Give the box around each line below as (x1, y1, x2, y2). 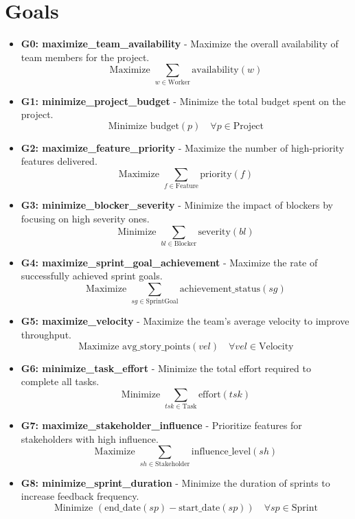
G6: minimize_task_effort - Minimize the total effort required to (21, 360, 311, 375)
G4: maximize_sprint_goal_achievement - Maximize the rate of (21, 255, 318, 269)
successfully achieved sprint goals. (21, 268, 163, 283)
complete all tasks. (21, 374, 100, 389)
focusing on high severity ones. (21, 211, 150, 225)
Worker (168, 78, 190, 86)
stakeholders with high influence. (21, 431, 159, 446)
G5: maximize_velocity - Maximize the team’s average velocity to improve (21, 314, 350, 328)
